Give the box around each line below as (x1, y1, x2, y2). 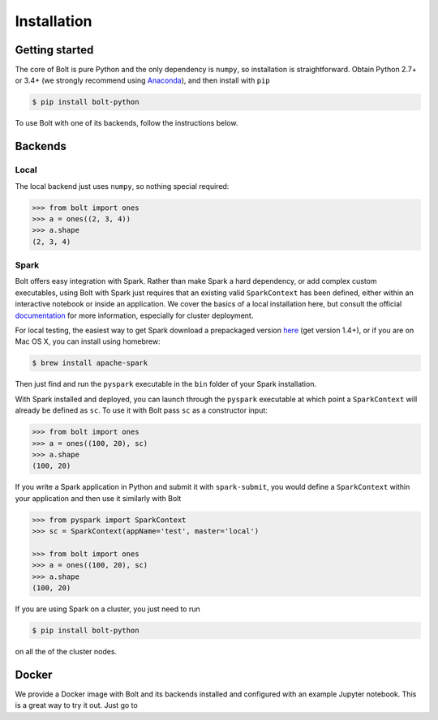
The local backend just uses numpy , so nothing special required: (15, 181, 230, 191)
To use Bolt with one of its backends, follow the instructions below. (15, 118, 238, 128)
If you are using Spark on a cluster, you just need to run (15, 604, 200, 614)
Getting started (15, 43, 94, 57)
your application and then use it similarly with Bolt (15, 493, 182, 503)
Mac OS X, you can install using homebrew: (15, 336, 161, 346)
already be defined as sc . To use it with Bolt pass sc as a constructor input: (15, 405, 268, 415)
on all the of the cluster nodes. (15, 646, 118, 656)
